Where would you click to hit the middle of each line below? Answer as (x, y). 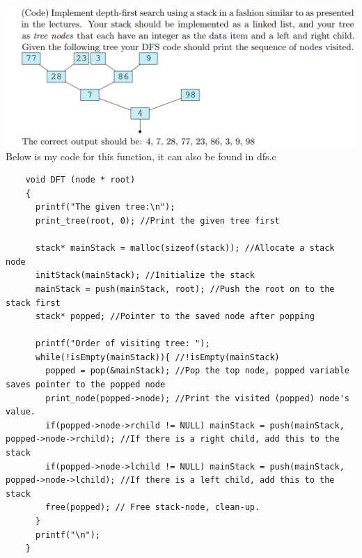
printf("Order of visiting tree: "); (123, 344)
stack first (33, 303)
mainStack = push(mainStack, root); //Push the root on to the (185, 289)
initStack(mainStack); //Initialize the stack (145, 276)
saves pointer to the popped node (86, 385)
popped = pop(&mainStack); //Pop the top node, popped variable (197, 371)
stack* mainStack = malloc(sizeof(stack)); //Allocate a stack (185, 248)
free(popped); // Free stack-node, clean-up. (153, 507)
